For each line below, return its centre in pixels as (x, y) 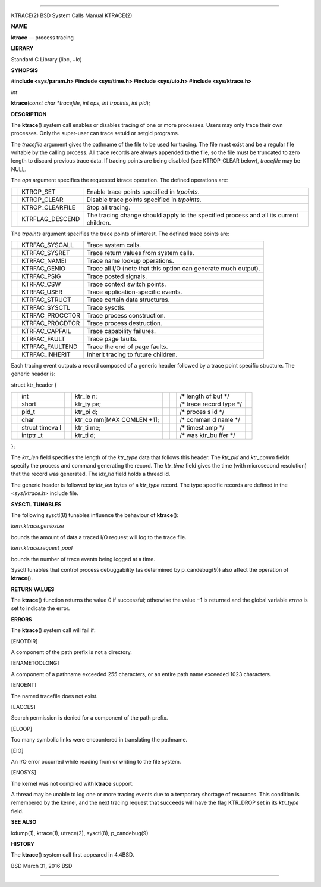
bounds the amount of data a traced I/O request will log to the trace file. (99, 537)
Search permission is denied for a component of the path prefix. (89, 718)
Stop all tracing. (108, 207)
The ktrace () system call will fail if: (53, 630)
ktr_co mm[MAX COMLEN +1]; (117, 420)
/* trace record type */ (211, 404)
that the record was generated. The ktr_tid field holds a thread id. (91, 474)
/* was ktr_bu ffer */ (207, 435)
